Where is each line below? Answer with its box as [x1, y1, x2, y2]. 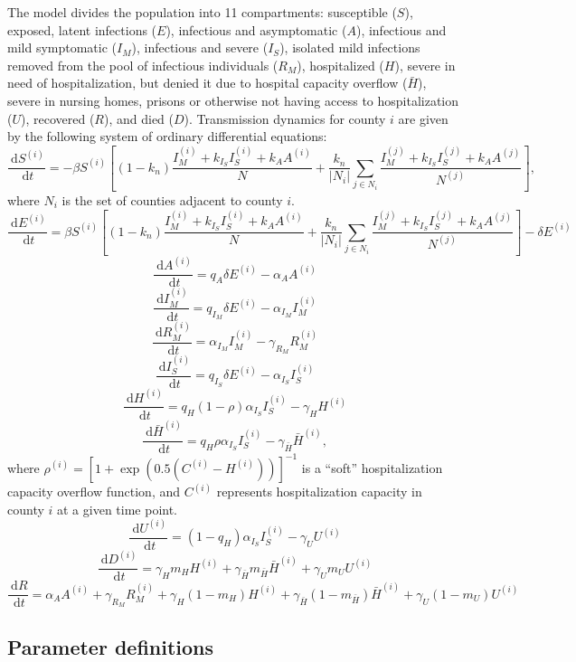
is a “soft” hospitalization [301, 458, 443, 477]
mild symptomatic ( [7, 38, 118, 57]
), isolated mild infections [279, 38, 420, 57]
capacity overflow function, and [7, 482, 181, 501]
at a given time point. [57, 499, 178, 518]
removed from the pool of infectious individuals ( [7, 55, 279, 74]
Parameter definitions [7, 632, 214, 660]
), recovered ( [21, 109, 95, 128]
